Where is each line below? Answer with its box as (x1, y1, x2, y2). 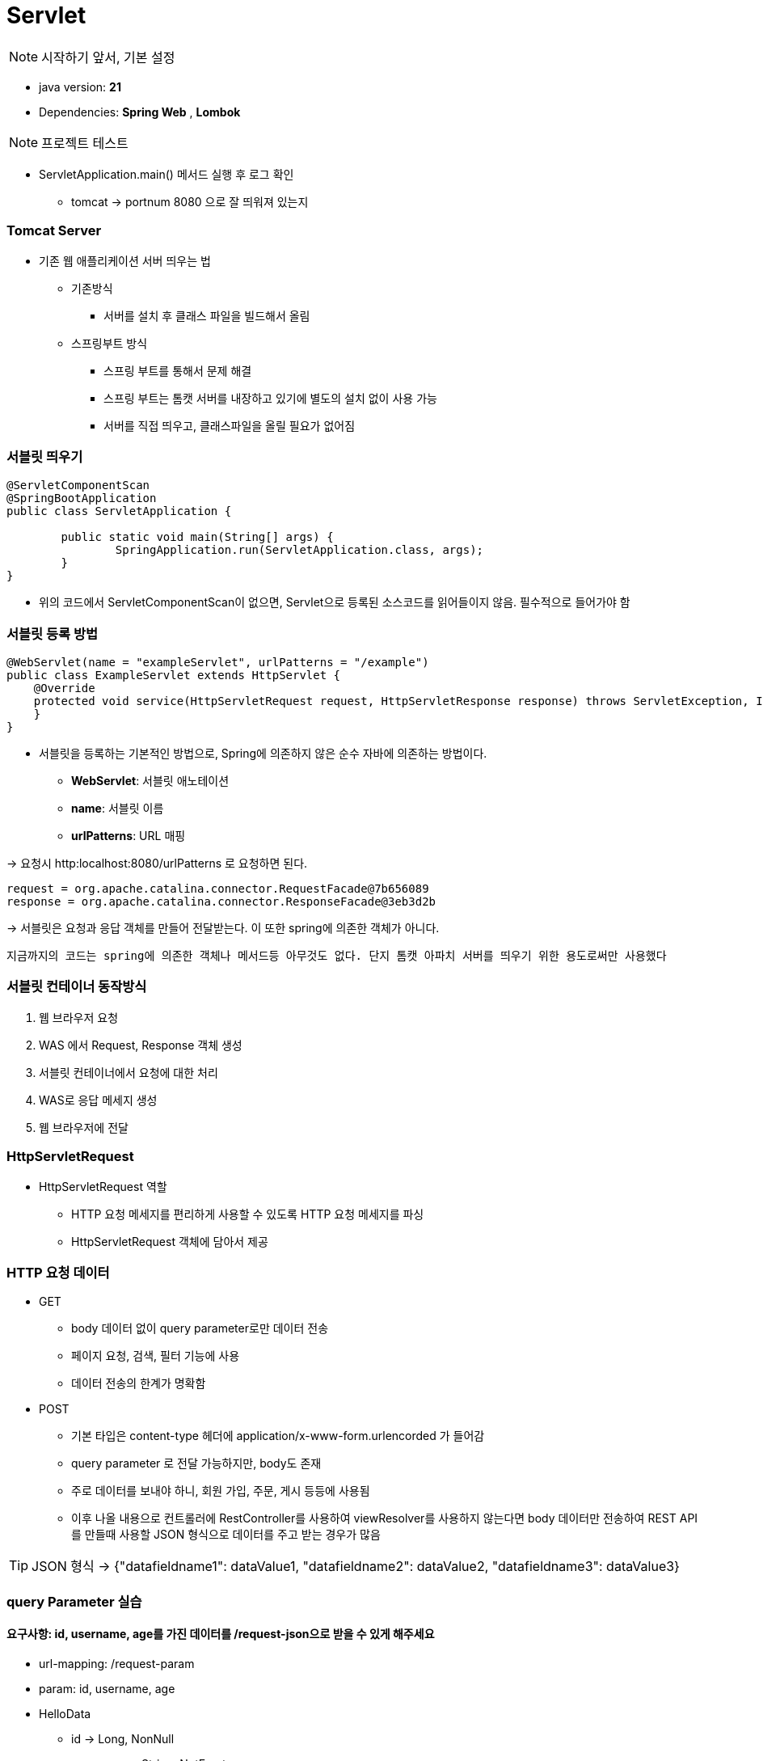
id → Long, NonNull (71, 1731, 175, 1746)
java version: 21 (39, 79, 121, 94)
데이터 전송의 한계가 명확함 (71, 1376, 206, 1391)
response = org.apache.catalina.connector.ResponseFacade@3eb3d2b (6, 895, 436, 908)
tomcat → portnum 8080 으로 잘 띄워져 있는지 (71, 194, 309, 209)
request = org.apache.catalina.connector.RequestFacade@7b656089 (6, 882, 429, 895)
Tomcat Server (6, 222, 102, 239)
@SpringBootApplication (6, 492, 157, 505)
